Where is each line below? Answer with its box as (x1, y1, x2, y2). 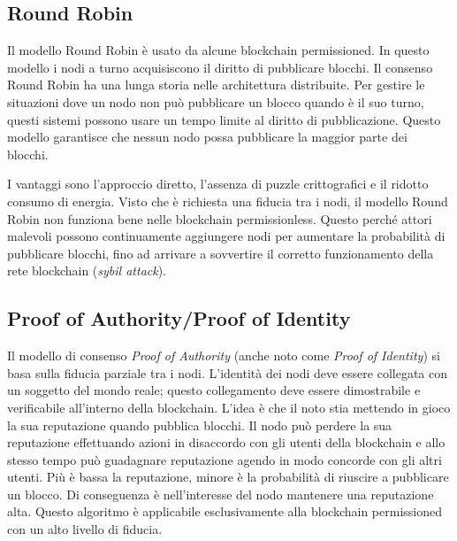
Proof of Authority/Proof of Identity (7, 305, 351, 332)
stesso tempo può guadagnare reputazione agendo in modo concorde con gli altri (7, 450, 442, 468)
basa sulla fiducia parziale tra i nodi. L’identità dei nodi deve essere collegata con (7, 363, 448, 382)
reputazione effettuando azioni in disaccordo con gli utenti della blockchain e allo (7, 433, 446, 452)
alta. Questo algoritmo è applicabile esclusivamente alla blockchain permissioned (7, 502, 442, 521)
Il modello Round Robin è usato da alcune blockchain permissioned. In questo (7, 41, 430, 59)
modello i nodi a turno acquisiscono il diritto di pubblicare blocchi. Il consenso (7, 58, 433, 76)
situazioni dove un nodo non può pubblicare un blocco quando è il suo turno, (7, 92, 424, 111)
